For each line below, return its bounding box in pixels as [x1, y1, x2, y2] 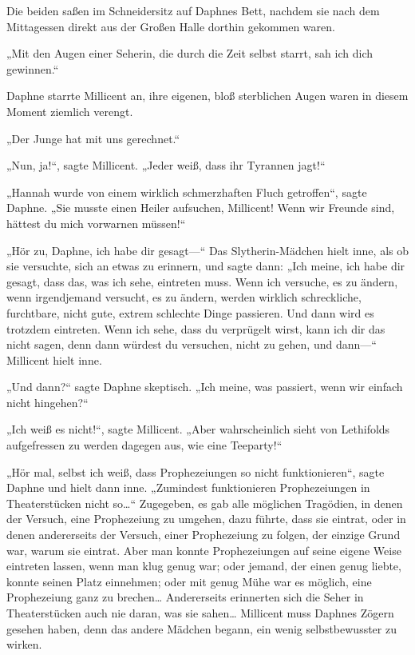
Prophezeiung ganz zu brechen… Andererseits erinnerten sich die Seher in [6, 589, 364, 605]
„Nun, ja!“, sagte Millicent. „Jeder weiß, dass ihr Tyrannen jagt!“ [6, 157, 326, 174]
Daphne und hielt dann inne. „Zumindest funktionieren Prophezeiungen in [6, 479, 370, 496]
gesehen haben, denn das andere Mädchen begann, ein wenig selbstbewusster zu [6, 620, 397, 637]
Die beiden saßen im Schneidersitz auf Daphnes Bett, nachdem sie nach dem [6, 2, 380, 18]
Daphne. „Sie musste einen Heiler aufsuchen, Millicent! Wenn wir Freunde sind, [6, 199, 395, 216]
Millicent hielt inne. [6, 351, 102, 368]
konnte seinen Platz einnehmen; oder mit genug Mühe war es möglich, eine [6, 573, 372, 589]
